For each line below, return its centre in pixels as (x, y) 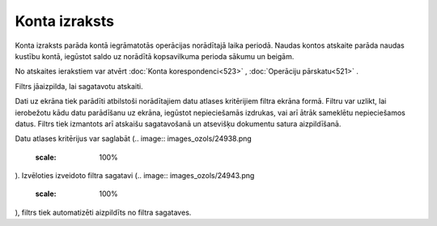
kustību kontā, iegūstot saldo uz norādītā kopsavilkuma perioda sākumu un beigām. (155, 56)
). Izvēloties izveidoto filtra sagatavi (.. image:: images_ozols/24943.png (135, 176)
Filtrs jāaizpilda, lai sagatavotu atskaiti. (79, 86)
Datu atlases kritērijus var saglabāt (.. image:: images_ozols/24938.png (134, 139)
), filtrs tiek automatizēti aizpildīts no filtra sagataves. (103, 212)
